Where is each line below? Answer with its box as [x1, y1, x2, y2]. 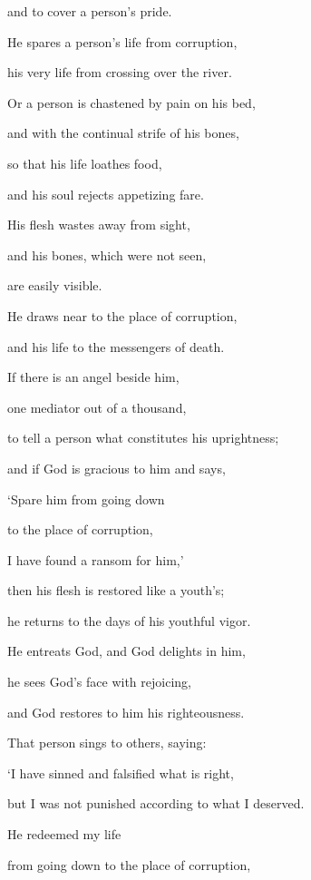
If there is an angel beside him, [7, 367, 180, 386]
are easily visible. [7, 276, 102, 295]
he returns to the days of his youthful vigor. [7, 611, 251, 630]
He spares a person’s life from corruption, [7, 32, 238, 51]
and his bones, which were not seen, [7, 245, 207, 264]
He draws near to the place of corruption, [7, 306, 238, 325]
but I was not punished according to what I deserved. [7, 794, 305, 813]
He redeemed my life [7, 825, 121, 844]
